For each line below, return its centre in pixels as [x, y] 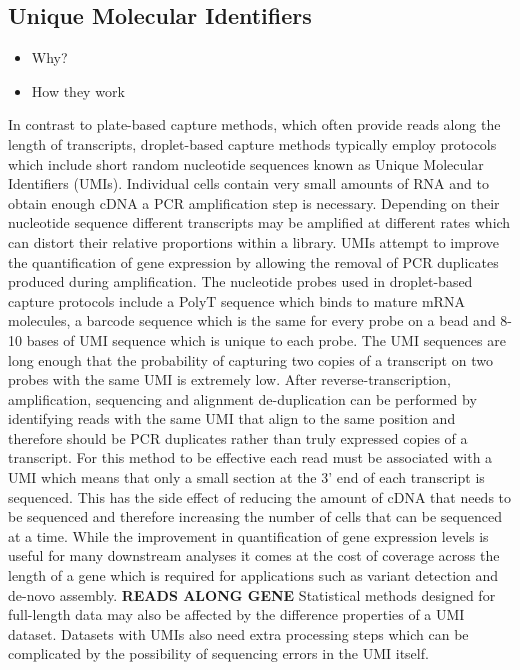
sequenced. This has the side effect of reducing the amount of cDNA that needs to [260, 496]
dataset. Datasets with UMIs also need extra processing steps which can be [238, 633]
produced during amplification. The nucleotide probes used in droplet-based [240, 281]
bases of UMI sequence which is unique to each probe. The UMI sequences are [266, 339]
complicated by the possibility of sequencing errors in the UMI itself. [218, 653]
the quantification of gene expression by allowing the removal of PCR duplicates [253, 261]
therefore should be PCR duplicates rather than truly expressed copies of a [238, 437]
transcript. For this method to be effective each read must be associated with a [250, 457]
